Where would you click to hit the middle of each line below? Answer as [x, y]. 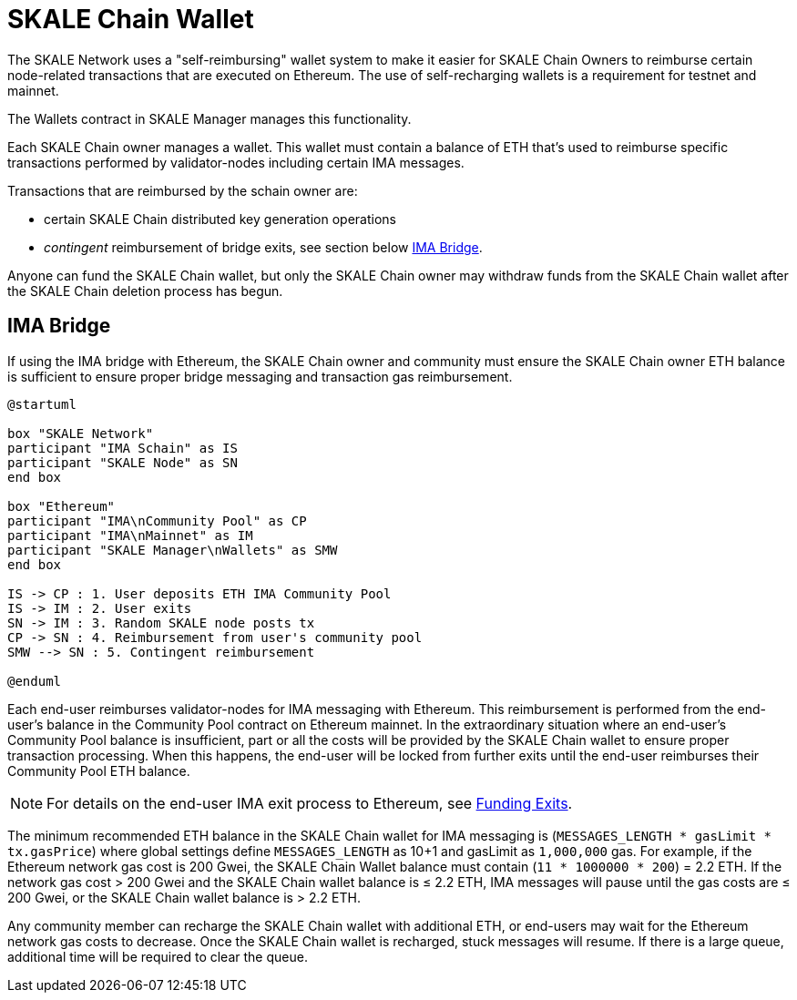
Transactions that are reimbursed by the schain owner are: [183, 190]
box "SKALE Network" [81, 433]
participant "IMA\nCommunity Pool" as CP [157, 520]
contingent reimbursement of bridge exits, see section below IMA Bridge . [263, 247]
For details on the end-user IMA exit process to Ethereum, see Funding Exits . [310, 803]
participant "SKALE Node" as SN [123, 462]
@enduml [35, 681]
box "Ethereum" [61, 506]
